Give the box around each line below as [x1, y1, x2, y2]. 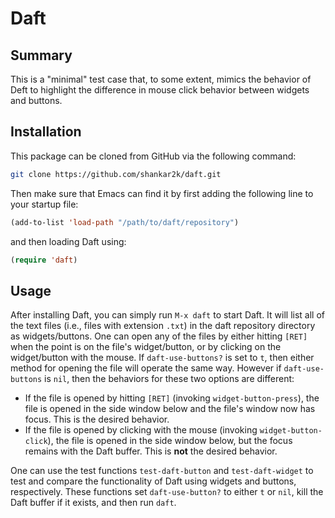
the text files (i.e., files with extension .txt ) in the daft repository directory [10, 320, 316, 332]
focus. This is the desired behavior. [24, 413, 170, 426]
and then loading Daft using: [10, 235, 127, 247]
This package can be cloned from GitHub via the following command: [10, 150, 297, 162]
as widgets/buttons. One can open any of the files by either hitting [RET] [10, 330, 308, 342]
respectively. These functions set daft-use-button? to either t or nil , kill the [10, 486, 324, 498]
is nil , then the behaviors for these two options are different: [44, 373, 295, 385]
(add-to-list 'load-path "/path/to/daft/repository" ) [10, 217, 240, 227]
